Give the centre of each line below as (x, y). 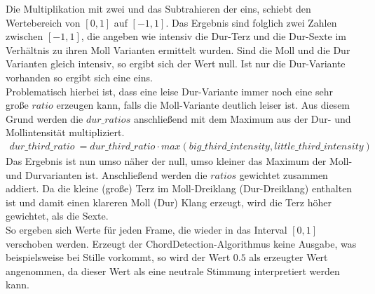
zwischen (25, 36)
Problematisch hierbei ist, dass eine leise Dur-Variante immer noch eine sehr (169, 91)
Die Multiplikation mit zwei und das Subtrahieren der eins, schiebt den (158, 8)
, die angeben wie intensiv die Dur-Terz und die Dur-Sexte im (214, 36)
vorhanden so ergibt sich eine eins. (79, 77)
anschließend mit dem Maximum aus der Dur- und (242, 118)
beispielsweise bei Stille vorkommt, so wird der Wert (118, 257)
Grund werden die (45, 118)
